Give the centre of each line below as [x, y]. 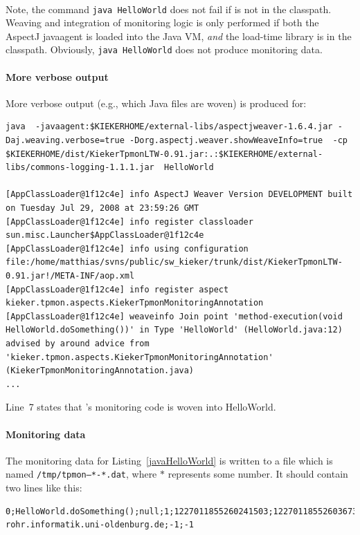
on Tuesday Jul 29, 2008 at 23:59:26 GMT [102, 208]
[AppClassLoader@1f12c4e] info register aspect [117, 289]
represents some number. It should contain [258, 474]
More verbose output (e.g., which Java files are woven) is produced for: [156, 103]
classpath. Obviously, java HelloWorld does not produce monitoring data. [164, 49]
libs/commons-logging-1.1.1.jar [80, 168]
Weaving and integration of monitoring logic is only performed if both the [162, 22]
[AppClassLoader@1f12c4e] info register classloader [129, 222]
